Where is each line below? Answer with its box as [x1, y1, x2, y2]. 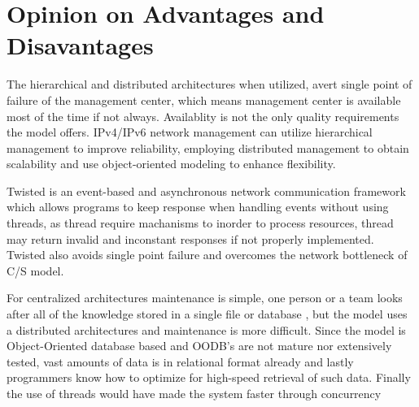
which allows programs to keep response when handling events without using [7, 198, 389, 215]
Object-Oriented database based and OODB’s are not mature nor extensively [7, 337, 392, 354]
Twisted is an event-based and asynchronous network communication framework [7, 182, 406, 199]
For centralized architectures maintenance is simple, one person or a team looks [7, 289, 403, 306]
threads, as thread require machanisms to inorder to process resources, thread [7, 214, 394, 232]
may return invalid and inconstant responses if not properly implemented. [7, 230, 374, 247]
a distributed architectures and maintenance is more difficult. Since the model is [7, 321, 406, 338]
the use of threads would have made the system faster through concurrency [7, 385, 382, 401]
